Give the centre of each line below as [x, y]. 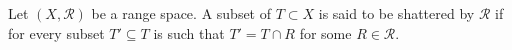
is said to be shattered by [396, 13]
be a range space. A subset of [181, 13]
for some [325, 32]
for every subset [56, 32]
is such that [189, 32]
